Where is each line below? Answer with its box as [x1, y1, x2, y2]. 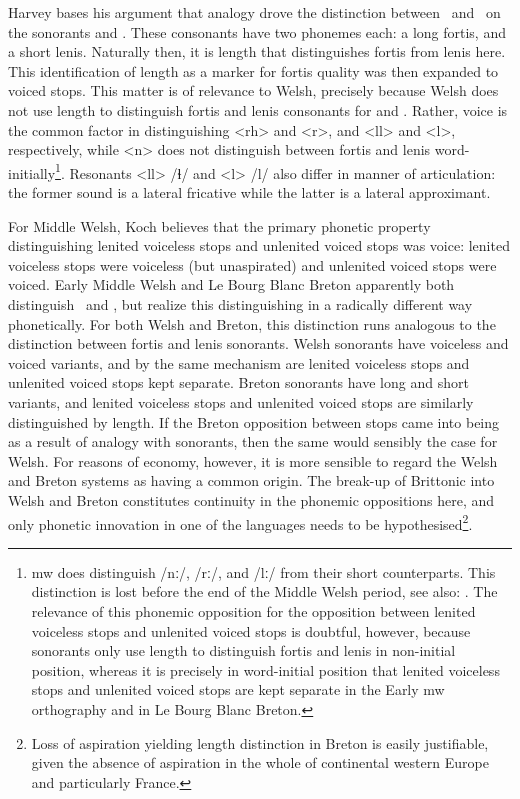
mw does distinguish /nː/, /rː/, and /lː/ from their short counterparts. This [31, 561, 496, 582]
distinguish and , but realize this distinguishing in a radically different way [8, 293, 473, 314]
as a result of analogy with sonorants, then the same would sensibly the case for [8, 431, 498, 452]
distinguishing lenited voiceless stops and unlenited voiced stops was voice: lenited [8, 235, 510, 256]
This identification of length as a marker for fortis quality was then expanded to [8, 60, 499, 81]
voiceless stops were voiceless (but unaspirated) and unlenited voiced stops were [8, 254, 497, 275]
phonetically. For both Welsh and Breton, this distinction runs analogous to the [8, 313, 496, 334]
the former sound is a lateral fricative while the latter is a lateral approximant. [8, 182, 491, 202]
